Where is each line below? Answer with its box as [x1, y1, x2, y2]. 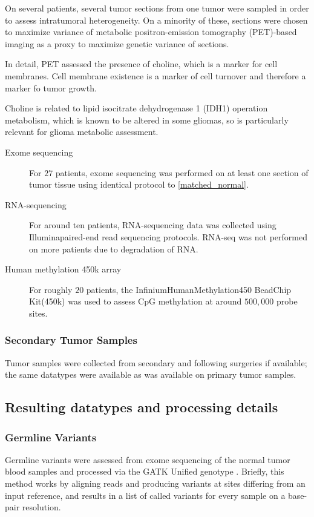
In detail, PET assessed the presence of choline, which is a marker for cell [5, 58, 278, 70]
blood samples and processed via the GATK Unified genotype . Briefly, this [5, 465, 284, 478]
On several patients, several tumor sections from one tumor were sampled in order [5, 2, 309, 14]
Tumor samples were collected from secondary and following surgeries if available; [5, 356, 307, 369]
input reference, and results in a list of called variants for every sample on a [5, 489, 286, 501]
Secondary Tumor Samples [5, 332, 137, 347]
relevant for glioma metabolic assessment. [5, 125, 159, 138]
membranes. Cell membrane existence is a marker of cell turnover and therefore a [5, 69, 306, 82]
